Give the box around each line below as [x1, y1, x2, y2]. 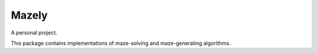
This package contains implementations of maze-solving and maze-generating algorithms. [11, 40, 231, 47]
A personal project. [11, 29, 58, 36]
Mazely [11, 9, 48, 22]
